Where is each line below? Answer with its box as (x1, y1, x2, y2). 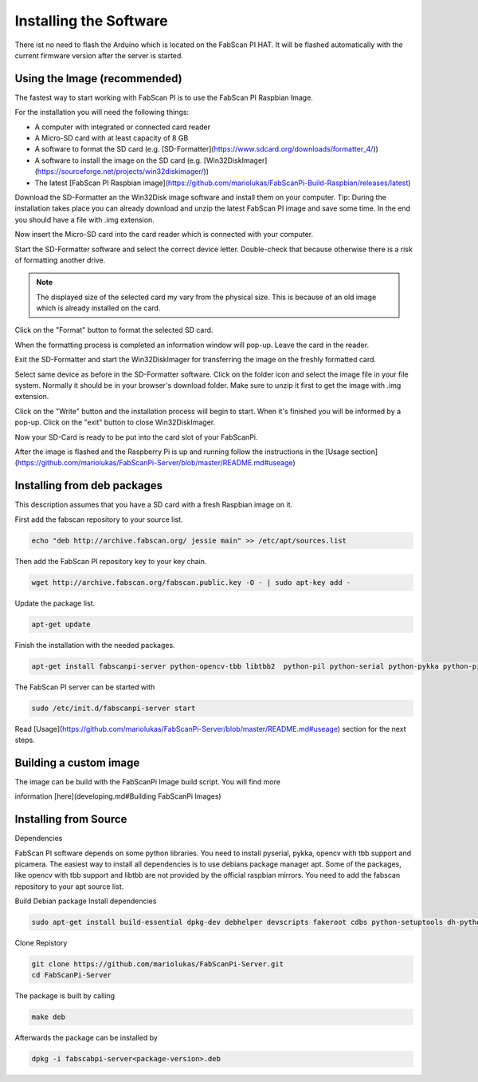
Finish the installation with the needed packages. (14, 640, 175, 650)
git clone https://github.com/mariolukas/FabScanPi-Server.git (31, 960, 284, 969)
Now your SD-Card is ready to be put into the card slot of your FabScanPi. (14, 432, 258, 442)
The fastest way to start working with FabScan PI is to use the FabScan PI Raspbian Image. (14, 93, 314, 102)
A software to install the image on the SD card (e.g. (34, 156, 202, 165)
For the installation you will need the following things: (14, 108, 190, 117)
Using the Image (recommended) (14, 72, 182, 85)
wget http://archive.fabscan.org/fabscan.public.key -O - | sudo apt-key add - (31, 578, 351, 586)
